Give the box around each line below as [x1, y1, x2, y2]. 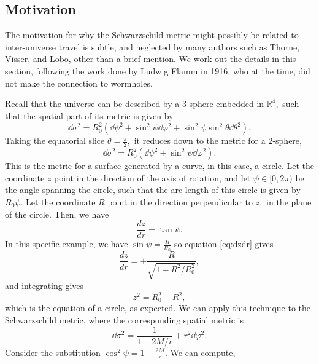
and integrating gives [5, 279, 84, 291]
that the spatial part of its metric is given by [5, 109, 174, 122]
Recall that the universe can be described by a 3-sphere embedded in [5, 97, 264, 110]
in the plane [266, 195, 312, 208]
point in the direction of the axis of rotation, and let [54, 171, 251, 184]
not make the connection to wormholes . [5, 76, 153, 89]
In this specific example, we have [5, 237, 128, 250]
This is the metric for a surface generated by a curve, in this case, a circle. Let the [5, 159, 314, 172]
